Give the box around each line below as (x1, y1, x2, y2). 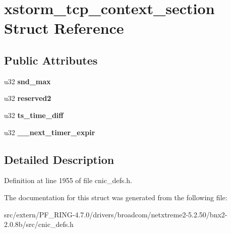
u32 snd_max (4, 76, 51, 86)
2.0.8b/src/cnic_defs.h (4, 219, 74, 229)
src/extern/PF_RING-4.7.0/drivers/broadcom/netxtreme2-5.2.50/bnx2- (4, 209, 227, 219)
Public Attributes (4, 52, 98, 68)
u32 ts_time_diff (4, 109, 64, 120)
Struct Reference (4, 18, 124, 38)
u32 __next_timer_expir (4, 127, 95, 137)
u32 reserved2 (4, 93, 51, 103)
